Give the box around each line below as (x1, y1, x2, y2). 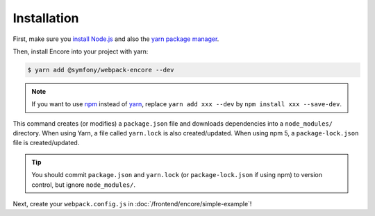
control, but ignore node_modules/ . (31, 181, 135, 189)
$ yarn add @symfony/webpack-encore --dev (27, 66, 174, 74)
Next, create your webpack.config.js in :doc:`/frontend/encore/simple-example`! (12, 200, 252, 208)
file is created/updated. (12, 139, 80, 147)
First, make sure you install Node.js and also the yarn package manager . (12, 35, 219, 43)
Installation (12, 10, 79, 26)
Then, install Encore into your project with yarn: (12, 47, 149, 56)
